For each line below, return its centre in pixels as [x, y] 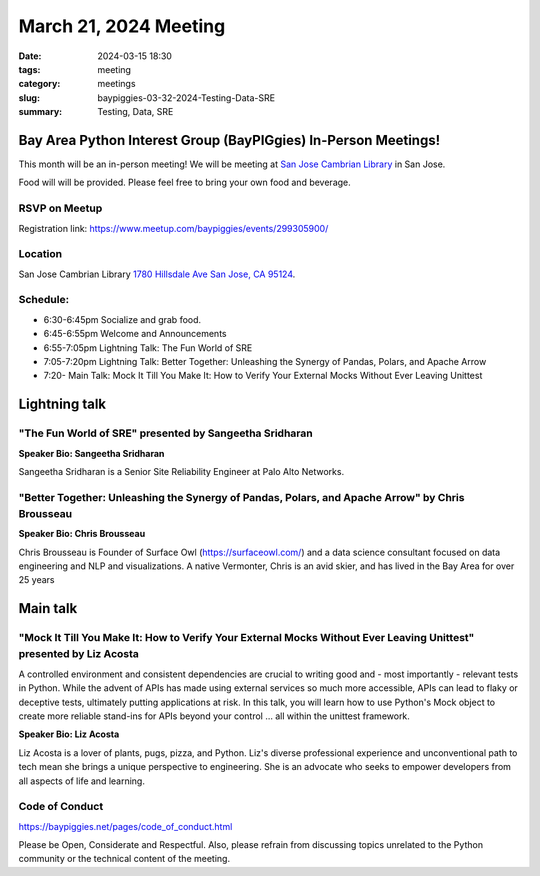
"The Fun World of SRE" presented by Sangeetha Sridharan [166, 433]
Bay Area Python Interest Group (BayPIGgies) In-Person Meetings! [229, 140]
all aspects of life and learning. [81, 781]
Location [40, 254]
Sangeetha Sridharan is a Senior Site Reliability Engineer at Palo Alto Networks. [181, 471]
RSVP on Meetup [60, 208]
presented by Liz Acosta [79, 654]
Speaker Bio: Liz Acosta [69, 734]
